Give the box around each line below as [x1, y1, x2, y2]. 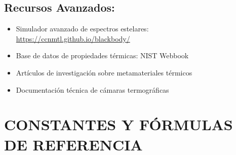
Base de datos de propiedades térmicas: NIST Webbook [16, 50, 189, 61]
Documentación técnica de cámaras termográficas [16, 84, 169, 95]
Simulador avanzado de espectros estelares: [16, 23, 149, 34]
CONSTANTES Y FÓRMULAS [4, 114, 233, 135]
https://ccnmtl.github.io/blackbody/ [16, 33, 130, 44]
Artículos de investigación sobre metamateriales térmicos [16, 67, 192, 77]
